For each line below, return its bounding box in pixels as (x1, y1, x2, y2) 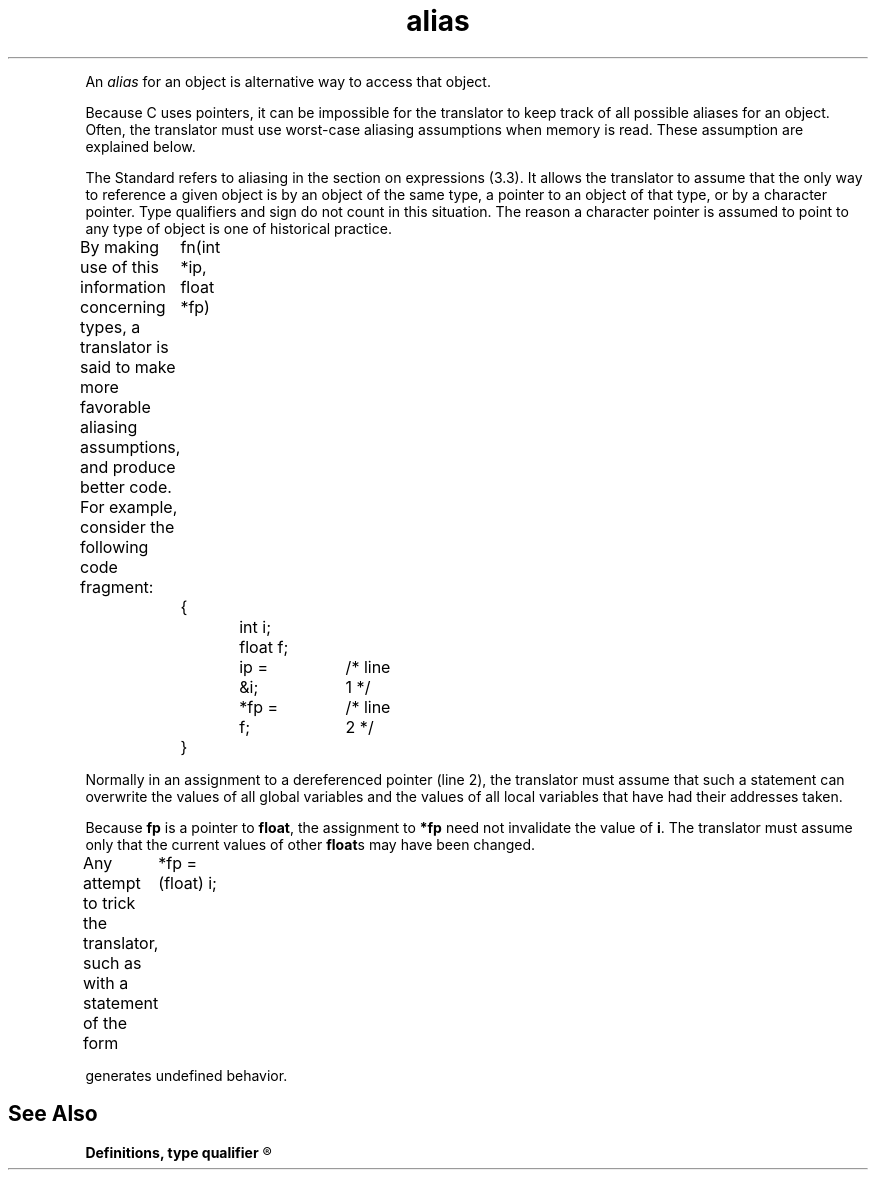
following (80, 536, 149, 557)
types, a (80, 316, 141, 337)
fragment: (80, 576, 154, 597)
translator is (80, 336, 169, 357)
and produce (80, 456, 176, 477)
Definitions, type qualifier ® (85, 1143, 272, 1161)
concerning (80, 296, 166, 317)
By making (80, 236, 159, 257)
